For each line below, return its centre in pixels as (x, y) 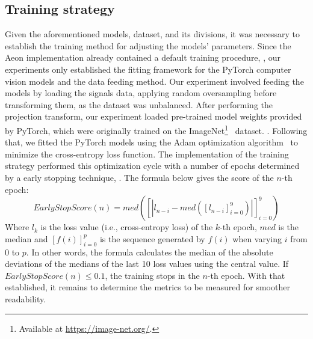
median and (26, 238)
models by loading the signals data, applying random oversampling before (141, 93)
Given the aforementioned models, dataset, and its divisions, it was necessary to (152, 34)
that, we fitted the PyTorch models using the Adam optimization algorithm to (151, 142)
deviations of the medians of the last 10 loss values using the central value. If (147, 264)
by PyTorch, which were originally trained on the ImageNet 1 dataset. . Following (156, 129)
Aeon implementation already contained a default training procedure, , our (143, 57)
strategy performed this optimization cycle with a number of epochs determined (152, 166)
